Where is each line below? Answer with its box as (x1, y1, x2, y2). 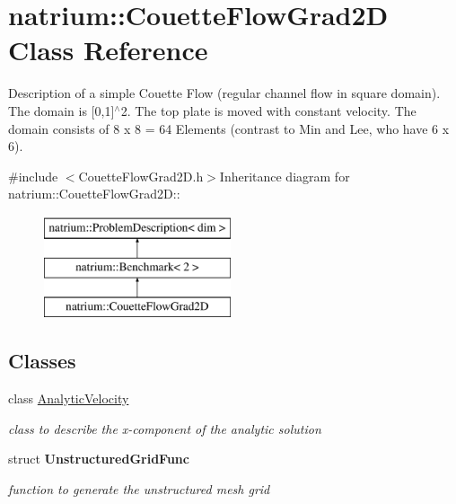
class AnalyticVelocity (8, 389, 129, 408)
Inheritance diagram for (219, 166, 350, 185)
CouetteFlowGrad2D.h (78, 166, 204, 185)
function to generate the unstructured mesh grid (8, 479, 270, 498)
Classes (8, 347, 76, 375)
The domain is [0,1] (8, 101, 115, 119)
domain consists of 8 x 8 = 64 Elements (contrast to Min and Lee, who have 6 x (8, 119, 450, 137)
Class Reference (8, 31, 208, 68)
